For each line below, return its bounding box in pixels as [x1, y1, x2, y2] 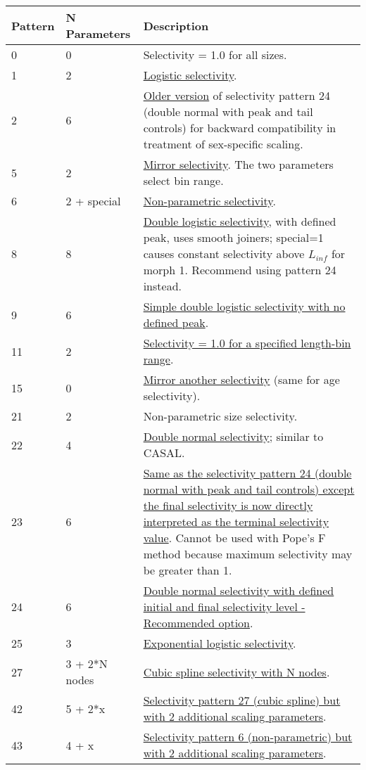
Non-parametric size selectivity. [143, 408, 298, 424]
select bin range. [143, 172, 224, 188]
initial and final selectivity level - [143, 598, 305, 615]
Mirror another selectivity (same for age [143, 371, 340, 387]
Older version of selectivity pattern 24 [143, 87, 330, 103]
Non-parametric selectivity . [143, 193, 276, 209]
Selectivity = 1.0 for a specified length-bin [143, 335, 351, 351]
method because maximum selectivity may [143, 546, 353, 562]
